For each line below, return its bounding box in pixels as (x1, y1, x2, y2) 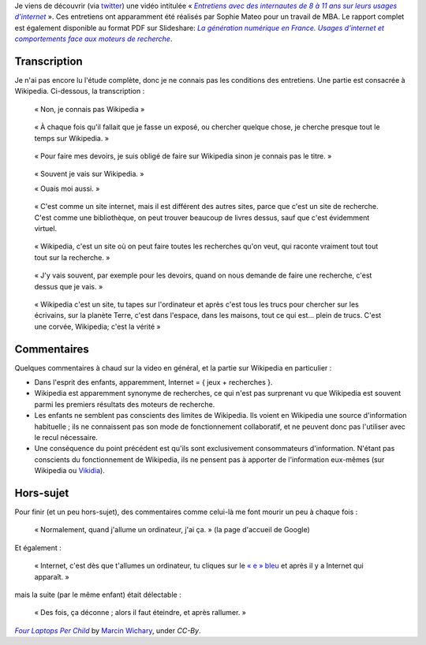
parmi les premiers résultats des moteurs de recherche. (34, 399, 215, 409)
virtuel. (34, 223, 58, 233)
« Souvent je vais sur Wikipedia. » (34, 170, 144, 179)
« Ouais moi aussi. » (34, 184, 100, 193)
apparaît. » (34, 572, 70, 581)
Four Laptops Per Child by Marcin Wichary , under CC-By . (14, 625, 201, 635)
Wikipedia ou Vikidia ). (34, 466, 106, 475)
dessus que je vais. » (34, 281, 103, 291)
